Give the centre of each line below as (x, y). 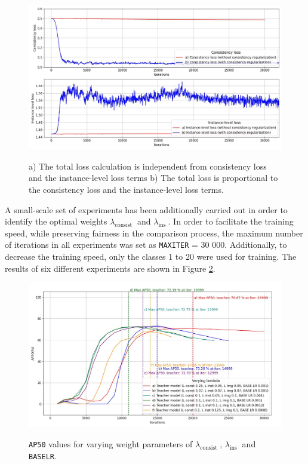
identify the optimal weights (56, 221)
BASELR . (43, 455)
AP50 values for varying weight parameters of (111, 444)
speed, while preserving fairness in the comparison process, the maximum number (154, 233)
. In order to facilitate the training (231, 221)
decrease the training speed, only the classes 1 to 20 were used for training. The (151, 256)
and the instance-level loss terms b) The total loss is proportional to (153, 178)
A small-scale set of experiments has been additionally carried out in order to (146, 209)
